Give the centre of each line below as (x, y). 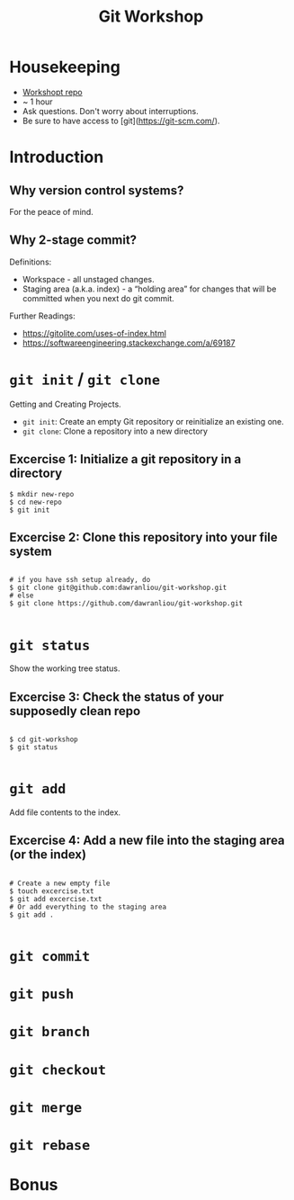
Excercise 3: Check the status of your (117, 697)
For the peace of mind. (52, 211)
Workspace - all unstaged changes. (88, 279)
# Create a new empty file (60, 883)
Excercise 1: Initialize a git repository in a (125, 459)
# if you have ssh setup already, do (80, 580)
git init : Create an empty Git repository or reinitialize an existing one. (153, 421)
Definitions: (31, 262)
